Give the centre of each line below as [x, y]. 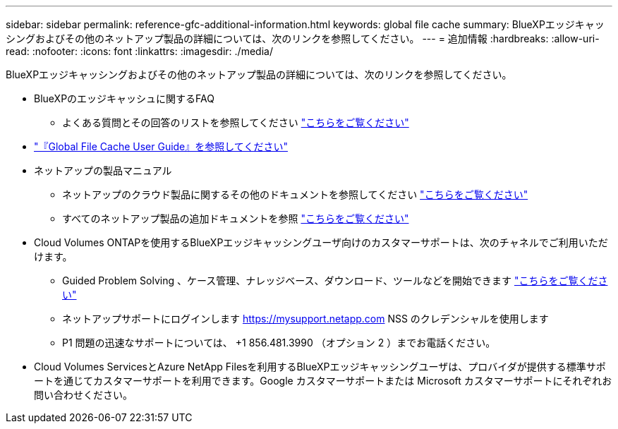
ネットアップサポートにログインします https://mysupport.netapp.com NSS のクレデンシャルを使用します [305, 319]
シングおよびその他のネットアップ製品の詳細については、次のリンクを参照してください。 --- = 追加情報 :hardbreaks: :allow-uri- [303, 38]
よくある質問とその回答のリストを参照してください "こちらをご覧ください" [236, 122]
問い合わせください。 [83, 395]
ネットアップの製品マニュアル [103, 170]
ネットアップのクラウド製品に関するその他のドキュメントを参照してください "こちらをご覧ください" [295, 194]
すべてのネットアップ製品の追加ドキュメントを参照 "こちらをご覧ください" [236, 218]
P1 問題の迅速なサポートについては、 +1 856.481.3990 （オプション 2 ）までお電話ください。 [279, 343]
